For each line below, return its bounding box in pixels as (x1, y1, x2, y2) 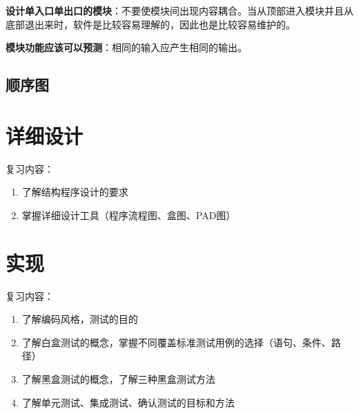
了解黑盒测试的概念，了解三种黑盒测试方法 (21, 371, 215, 386)
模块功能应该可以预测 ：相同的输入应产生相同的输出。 (6, 40, 247, 55)
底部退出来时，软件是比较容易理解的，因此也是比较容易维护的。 (6, 17, 295, 31)
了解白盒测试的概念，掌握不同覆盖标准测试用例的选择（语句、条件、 (21, 335, 331, 349)
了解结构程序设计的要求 (21, 185, 128, 199)
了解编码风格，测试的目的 (21, 312, 138, 326)
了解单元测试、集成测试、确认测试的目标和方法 (21, 395, 235, 409)
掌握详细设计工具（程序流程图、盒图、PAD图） (21, 207, 236, 222)
